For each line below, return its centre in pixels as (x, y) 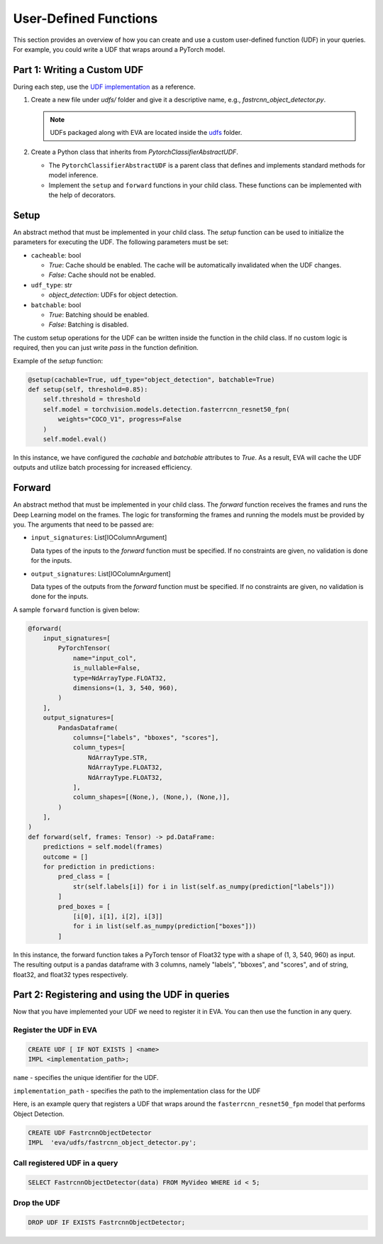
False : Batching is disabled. (89, 325)
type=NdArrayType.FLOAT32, (120, 678)
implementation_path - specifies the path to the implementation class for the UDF (137, 1091)
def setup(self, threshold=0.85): (88, 389)
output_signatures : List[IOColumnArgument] (101, 573)
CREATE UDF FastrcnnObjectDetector (90, 1133)
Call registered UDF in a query (66, 1163)
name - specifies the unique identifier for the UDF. (86, 1078)
